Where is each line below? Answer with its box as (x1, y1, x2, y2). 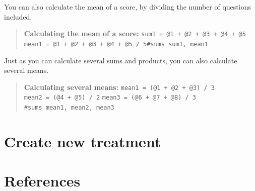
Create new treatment (4, 131, 161, 151)
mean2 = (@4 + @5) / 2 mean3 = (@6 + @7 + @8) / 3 (24, 94, 196, 102)
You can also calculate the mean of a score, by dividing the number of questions (4, 2, 251, 12)
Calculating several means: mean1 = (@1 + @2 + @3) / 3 (24, 81, 215, 92)
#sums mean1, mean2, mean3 (24, 104, 114, 111)
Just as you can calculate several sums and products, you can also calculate (4, 55, 237, 65)
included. (4, 11, 32, 22)
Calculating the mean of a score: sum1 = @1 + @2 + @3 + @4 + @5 (24, 28, 246, 39)
